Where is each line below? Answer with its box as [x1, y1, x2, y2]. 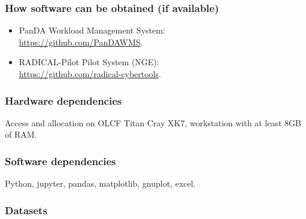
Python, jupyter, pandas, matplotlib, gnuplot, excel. [5, 177, 196, 190]
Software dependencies [5, 153, 116, 168]
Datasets [5, 202, 47, 217]
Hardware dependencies [5, 93, 122, 108]
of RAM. [5, 128, 37, 141]
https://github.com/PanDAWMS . [19, 35, 143, 48]
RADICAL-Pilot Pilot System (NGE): [19, 56, 159, 68]
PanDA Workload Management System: [19, 24, 165, 36]
